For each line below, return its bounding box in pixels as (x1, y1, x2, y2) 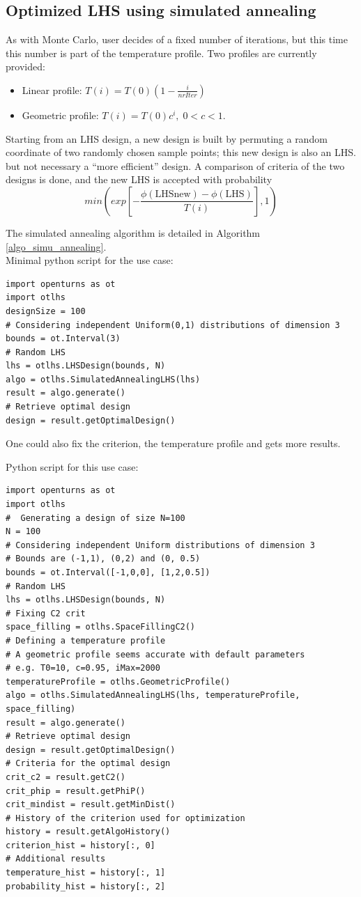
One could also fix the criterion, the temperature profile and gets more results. (6, 436, 341, 451)
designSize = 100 (6, 306, 86, 316)
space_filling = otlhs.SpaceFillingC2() (6, 622, 196, 632)
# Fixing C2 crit (6, 608, 86, 618)
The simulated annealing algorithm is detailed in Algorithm (6, 225, 261, 240)
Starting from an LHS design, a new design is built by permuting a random (6, 131, 328, 146)
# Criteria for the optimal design (6, 758, 171, 769)
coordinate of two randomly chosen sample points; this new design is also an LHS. (6, 145, 356, 159)
